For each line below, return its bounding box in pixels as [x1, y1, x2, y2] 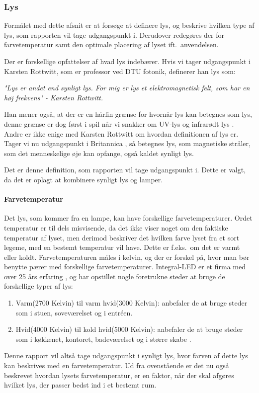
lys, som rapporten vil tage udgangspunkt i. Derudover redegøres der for [4, 29, 225, 40]
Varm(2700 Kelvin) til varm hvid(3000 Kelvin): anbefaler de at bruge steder [15, 298, 248, 308]
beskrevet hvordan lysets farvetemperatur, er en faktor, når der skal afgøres [4, 370, 234, 380]
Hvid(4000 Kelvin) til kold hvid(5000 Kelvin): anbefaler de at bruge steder [15, 324, 243, 334]
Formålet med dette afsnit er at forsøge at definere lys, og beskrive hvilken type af [4, 20, 255, 30]
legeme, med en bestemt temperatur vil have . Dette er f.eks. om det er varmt [4, 242, 240, 252]
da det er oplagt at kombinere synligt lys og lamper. [4, 174, 163, 184]
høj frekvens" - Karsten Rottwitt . [4, 92, 103, 102]
